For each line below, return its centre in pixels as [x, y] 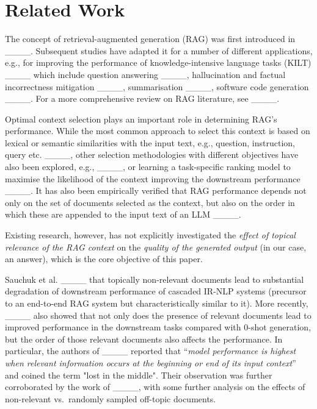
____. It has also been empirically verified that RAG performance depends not [156, 190]
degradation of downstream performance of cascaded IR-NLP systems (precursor [156, 291]
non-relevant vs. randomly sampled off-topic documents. [111, 398]
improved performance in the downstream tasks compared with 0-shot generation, [158, 327]
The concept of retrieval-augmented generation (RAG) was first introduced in [150, 39]
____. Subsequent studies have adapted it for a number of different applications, [159, 50]
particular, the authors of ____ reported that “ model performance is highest [151, 351]
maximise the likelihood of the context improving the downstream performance [153, 178]
